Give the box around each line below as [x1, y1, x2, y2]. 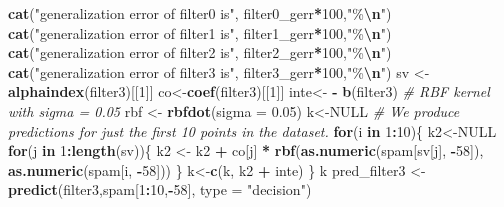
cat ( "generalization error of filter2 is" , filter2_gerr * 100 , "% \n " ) [8, 42, 392, 63]
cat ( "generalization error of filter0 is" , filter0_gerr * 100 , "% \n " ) [8, 3, 392, 23]
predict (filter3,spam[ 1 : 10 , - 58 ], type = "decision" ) [8, 179, 312, 200]
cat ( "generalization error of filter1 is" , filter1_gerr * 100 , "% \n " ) [8, 22, 392, 43]
